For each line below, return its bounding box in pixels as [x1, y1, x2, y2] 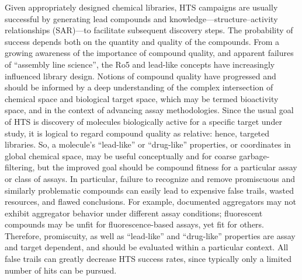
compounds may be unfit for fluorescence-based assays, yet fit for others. [5, 218, 265, 230]
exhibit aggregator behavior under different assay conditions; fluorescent [5, 206, 263, 219]
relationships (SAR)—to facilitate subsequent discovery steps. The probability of [5, 24, 293, 36]
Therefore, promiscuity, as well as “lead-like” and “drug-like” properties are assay [5, 229, 296, 242]
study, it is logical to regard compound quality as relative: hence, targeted [5, 127, 270, 139]
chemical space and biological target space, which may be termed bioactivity [5, 92, 279, 104]
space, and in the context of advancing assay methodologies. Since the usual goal [5, 104, 294, 116]
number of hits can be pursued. [5, 264, 117, 276]
